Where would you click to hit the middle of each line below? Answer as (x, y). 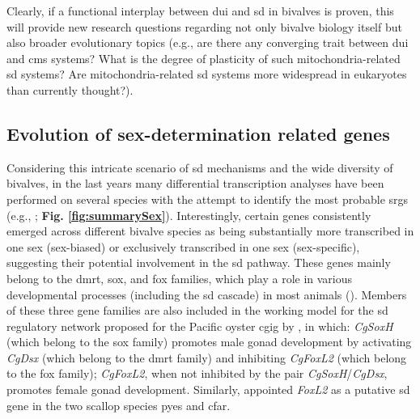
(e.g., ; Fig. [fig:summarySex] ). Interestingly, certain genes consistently (189, 215)
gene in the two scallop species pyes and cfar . (119, 405)
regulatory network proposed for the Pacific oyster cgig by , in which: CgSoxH (200, 326)
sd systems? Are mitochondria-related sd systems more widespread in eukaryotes (207, 74)
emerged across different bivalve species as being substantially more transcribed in (210, 231)
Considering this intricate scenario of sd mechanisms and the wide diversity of (200, 167)
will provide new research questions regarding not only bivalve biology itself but (204, 26)
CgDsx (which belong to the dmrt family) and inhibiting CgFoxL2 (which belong (207, 357)
